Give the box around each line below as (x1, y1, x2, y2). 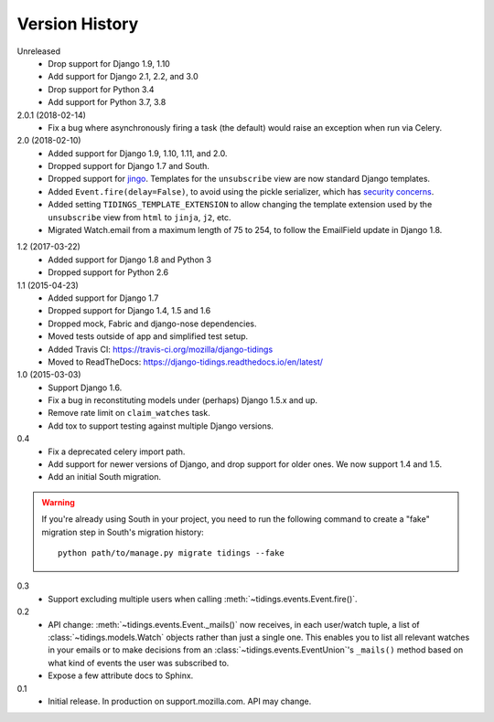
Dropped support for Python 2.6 (48, 267, 169, 278)
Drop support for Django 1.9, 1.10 (48, 58, 171, 69)
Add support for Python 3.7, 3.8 (48, 97, 166, 108)
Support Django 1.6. (48, 382, 123, 393)
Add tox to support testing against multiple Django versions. (48, 420, 274, 431)
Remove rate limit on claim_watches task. (48, 408, 210, 419)
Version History (16, 14, 139, 34)
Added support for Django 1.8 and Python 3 (48, 254, 212, 265)
